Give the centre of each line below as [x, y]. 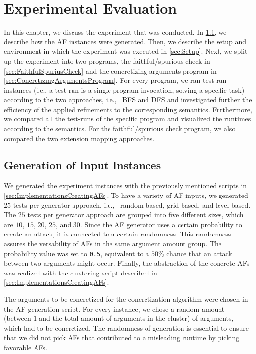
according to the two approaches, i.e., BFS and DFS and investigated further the [128, 99]
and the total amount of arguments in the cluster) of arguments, [136, 318]
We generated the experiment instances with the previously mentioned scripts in [126, 185]
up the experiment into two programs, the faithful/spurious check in [107, 60]
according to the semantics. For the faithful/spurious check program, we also [120, 129]
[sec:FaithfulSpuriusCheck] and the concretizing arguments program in [110, 70]
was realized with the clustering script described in [81, 272]
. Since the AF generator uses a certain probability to [161, 224]
